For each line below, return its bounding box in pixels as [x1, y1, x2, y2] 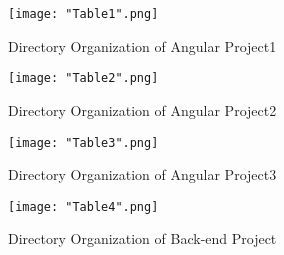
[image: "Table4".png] [8, 199, 159, 214]
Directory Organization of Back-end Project [8, 228, 277, 249]
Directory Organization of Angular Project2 [8, 99, 277, 120]
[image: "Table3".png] [8, 135, 159, 150]
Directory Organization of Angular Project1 [8, 35, 277, 56]
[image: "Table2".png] [8, 71, 159, 86]
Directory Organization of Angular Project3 [8, 164, 277, 185]
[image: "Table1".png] [8, 7, 159, 21]
